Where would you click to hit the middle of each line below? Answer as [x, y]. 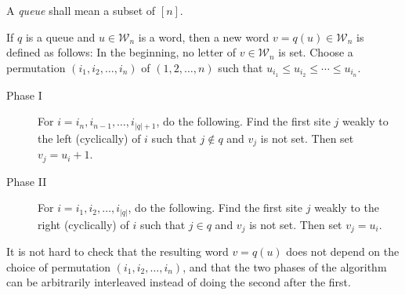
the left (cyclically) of [89, 138]
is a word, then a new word [204, 36]
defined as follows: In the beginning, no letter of [121, 52]
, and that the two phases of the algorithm [285, 266]
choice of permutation [59, 266]
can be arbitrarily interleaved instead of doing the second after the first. [179, 282]
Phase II [27, 181]
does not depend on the [343, 251]
